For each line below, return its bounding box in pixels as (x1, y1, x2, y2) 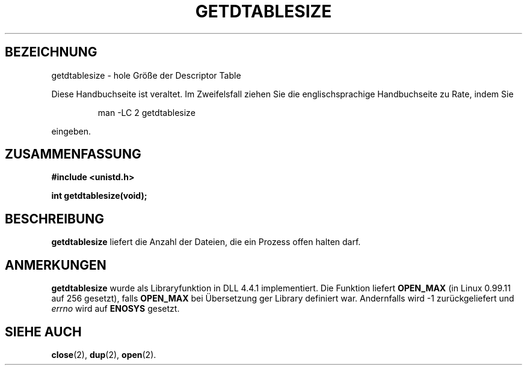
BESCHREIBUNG (5, 211, 105, 226)
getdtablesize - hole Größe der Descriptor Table (51, 70, 241, 80)
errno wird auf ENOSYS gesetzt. (51, 303, 180, 314)
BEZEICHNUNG (5, 44, 97, 60)
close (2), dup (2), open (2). (51, 349, 156, 360)
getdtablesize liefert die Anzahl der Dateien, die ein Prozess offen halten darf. (51, 237, 361, 247)
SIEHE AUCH (5, 324, 82, 339)
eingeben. (51, 126, 91, 136)
